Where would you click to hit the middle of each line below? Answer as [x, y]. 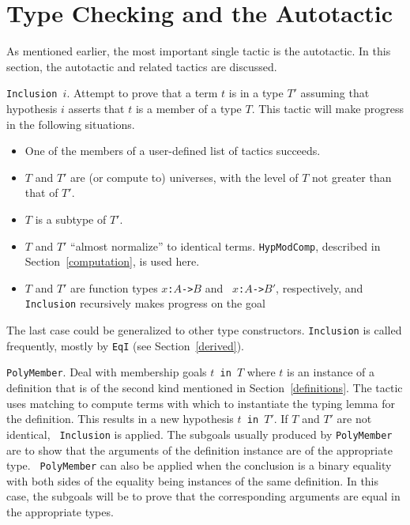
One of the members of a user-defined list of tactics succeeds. [173, 151]
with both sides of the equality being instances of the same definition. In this [193, 480]
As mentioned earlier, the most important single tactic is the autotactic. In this [199, 51]
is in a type [256, 93]
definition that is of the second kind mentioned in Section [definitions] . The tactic [205, 388]
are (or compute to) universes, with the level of [184, 177]
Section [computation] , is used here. [112, 261]
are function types [114, 287]
